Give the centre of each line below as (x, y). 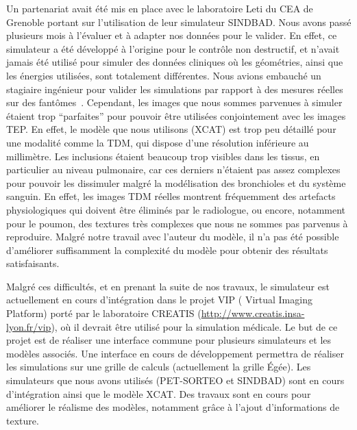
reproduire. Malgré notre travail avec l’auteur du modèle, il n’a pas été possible (173, 237)
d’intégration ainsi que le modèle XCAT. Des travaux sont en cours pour (159, 393)
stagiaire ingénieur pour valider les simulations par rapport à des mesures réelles (175, 89)
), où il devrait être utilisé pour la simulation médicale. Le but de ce (194, 326)
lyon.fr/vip (29, 326)
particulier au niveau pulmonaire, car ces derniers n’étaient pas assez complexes (173, 169)
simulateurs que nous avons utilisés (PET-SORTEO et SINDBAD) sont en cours (175, 380)
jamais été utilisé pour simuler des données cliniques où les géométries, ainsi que (175, 62)
